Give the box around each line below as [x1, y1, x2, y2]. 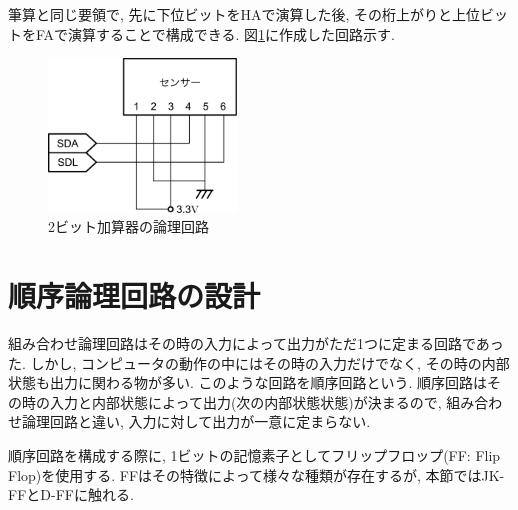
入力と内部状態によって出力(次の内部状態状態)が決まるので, [49, 391, 442, 412]
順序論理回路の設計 [8, 275, 261, 316]
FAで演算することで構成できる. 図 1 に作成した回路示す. [35, 23, 395, 44]
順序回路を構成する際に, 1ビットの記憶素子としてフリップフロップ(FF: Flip [8, 444, 501, 465]
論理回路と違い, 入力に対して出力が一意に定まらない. [21, 411, 371, 432]
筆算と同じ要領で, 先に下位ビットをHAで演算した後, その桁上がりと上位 [8, 4, 481, 24]
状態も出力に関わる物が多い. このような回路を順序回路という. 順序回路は [8, 372, 488, 393]
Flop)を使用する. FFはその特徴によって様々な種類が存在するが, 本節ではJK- [8, 464, 505, 485]
